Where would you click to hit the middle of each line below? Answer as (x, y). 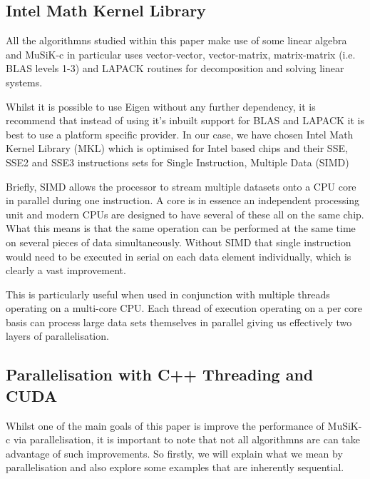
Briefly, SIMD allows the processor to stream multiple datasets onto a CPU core (181, 186)
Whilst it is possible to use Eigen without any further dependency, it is (161, 106)
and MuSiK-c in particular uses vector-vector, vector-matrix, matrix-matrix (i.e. (181, 54)
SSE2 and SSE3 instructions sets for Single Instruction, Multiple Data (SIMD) (178, 162)
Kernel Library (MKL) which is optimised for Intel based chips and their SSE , (177, 148)
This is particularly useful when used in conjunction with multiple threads (168, 294)
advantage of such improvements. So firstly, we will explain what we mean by (174, 453)
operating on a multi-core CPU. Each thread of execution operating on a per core (184, 308)
